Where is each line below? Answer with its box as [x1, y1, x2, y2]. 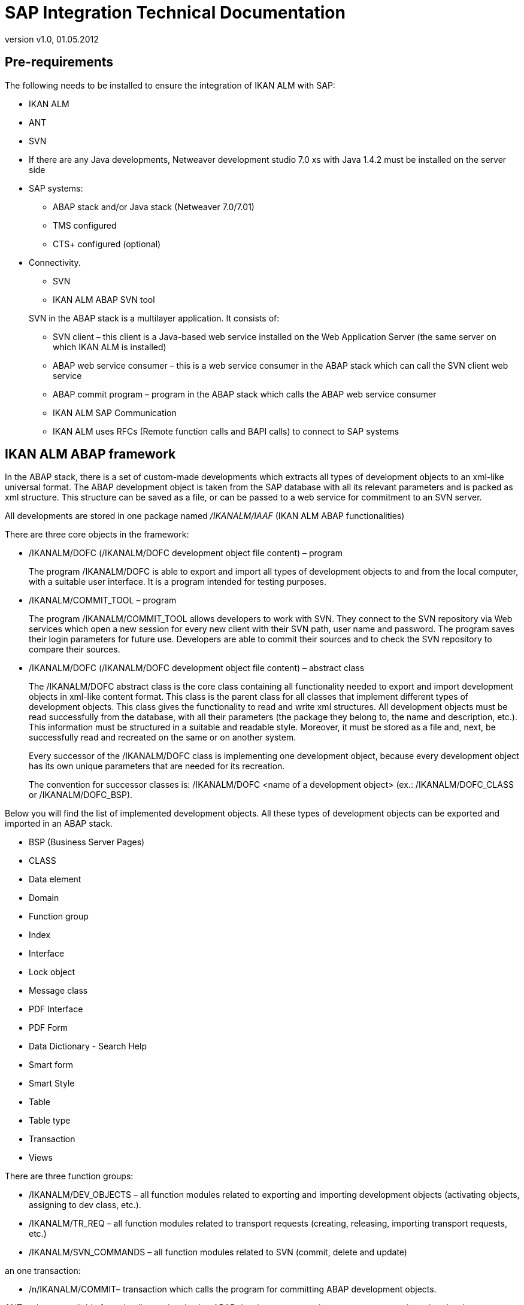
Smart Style [29, 1078, 75, 1089]
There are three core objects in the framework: [5, 529, 189, 540]
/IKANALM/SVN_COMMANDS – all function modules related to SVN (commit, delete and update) [29, 1247, 407, 1258]
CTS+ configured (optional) [53, 238, 161, 249]
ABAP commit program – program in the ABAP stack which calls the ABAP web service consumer [53, 389, 437, 399]
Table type [29, 1115, 71, 1126]
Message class [29, 985, 88, 996]
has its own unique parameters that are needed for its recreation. [29, 761, 285, 772]
